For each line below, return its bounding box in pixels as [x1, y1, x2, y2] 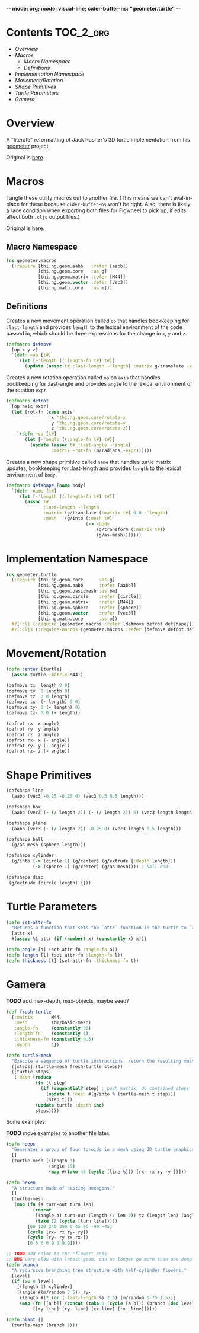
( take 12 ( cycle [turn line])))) [35, 1218, 118, 1224]
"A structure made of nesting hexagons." [11, 1185, 115, 1191]
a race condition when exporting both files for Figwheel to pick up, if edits [6, 207, 187, 214]
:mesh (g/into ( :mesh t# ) [43, 516, 113, 522]
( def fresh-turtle [6, 1009, 52, 1015]
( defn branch [6, 1262, 38, 1268]
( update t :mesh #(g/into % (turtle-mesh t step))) [46, 1091, 176, 1097]
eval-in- [173, 194, 193, 201]
